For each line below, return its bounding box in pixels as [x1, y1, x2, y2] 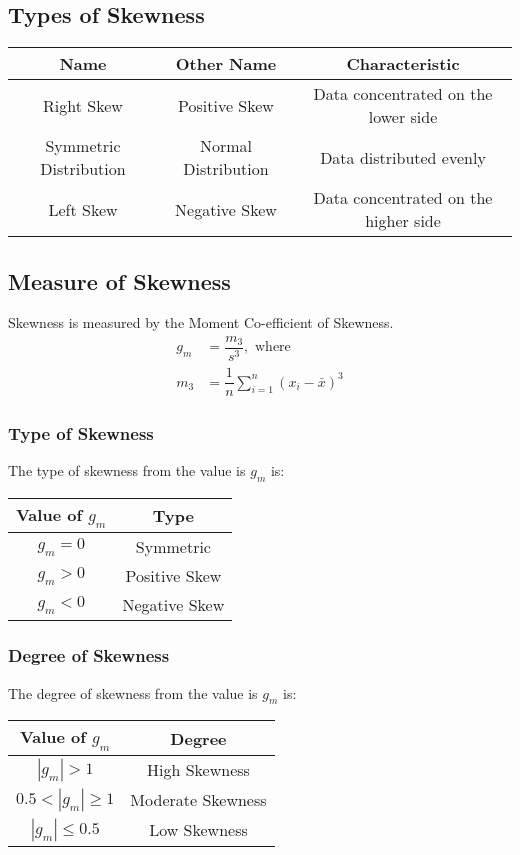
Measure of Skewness [8, 265, 231, 296]
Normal [199, 134, 253, 158]
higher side [365, 209, 441, 233]
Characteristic [346, 52, 460, 76]
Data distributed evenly [320, 145, 486, 169]
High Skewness [147, 758, 250, 782]
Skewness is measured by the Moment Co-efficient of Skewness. [8, 312, 394, 333]
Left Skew [48, 197, 118, 221]
